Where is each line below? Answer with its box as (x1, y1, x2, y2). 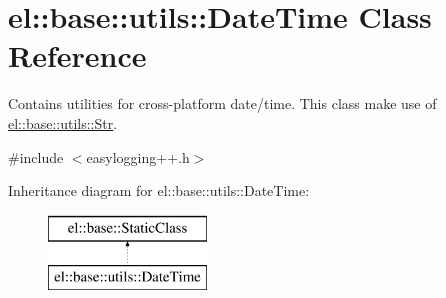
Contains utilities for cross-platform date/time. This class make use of (8, 93, 437, 114)
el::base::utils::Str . (8, 112, 118, 133)
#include (8, 146, 64, 167)
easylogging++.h (86, 146, 190, 167)
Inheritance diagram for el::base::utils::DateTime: (8, 180, 310, 201)
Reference (8, 35, 147, 76)
